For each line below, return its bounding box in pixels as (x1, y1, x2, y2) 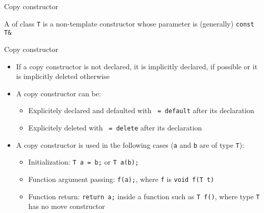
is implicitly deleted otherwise (16, 71, 110, 82)
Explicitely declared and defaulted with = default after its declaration (28, 105, 254, 116)
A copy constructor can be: (16, 88, 101, 98)
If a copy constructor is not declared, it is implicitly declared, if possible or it (16, 61, 258, 71)
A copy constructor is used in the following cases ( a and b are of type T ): (16, 139, 245, 150)
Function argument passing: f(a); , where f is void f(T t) (28, 173, 214, 184)
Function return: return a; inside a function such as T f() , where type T (28, 191, 260, 201)
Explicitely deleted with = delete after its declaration (28, 122, 202, 132)
